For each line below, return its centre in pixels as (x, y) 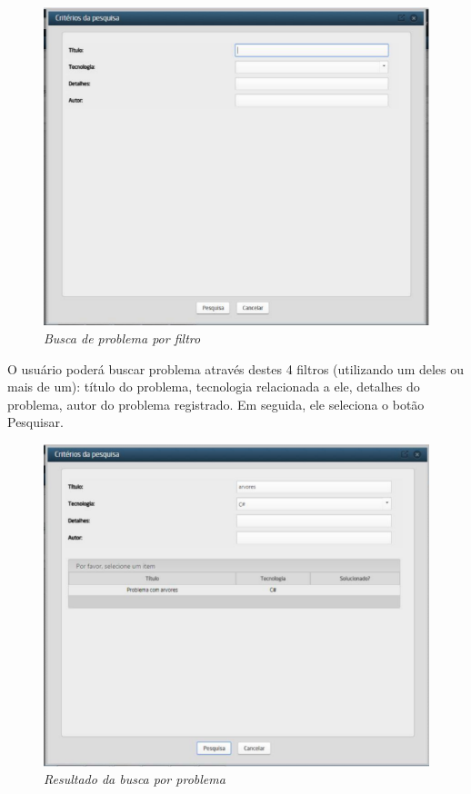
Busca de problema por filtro (122, 338)
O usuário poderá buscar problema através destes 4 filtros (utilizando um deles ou (236, 368)
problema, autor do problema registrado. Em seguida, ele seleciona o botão (216, 404)
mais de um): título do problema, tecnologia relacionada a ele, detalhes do (214, 387)
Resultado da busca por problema (135, 779)
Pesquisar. (35, 422)
